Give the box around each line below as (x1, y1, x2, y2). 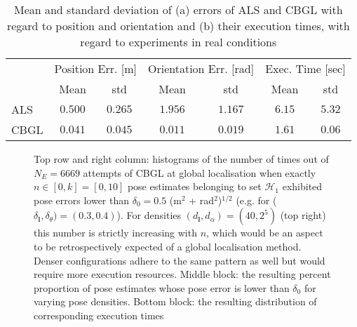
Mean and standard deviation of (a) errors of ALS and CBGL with (13, 1, 343, 18)
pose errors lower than (34, 192, 130, 207)
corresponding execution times (34, 307, 164, 322)
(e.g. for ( (236, 192, 277, 207)
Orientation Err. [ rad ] (148, 60, 255, 76)
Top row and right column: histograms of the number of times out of (34, 152, 329, 166)
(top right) (280, 208, 326, 222)
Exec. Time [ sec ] (265, 60, 346, 76)
